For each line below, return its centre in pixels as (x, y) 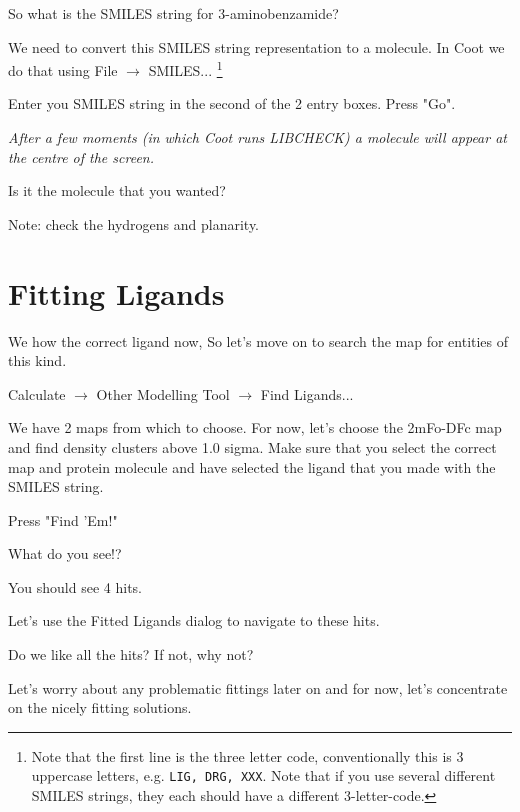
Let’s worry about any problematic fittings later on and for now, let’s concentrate (258, 687)
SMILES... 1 (185, 68)
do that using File (63, 69)
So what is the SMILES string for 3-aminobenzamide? (173, 13)
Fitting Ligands (116, 292)
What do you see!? (65, 553)
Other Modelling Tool (163, 393)
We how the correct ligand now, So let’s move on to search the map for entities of (258, 340)
